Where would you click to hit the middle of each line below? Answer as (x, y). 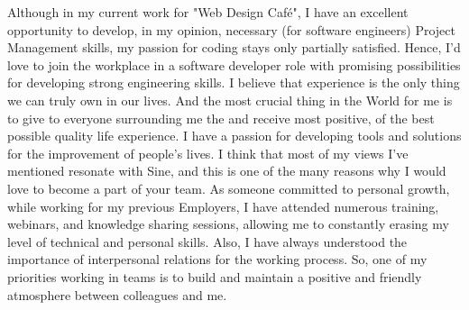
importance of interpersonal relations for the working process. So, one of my (217, 259)
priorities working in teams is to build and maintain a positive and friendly (215, 276)
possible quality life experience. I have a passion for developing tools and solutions (234, 136)
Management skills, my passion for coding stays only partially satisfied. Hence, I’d (234, 47)
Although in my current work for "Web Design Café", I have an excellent (208, 12)
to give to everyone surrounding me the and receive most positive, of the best (221, 118)
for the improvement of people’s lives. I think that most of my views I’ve (208, 153)
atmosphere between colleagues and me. (117, 294)
